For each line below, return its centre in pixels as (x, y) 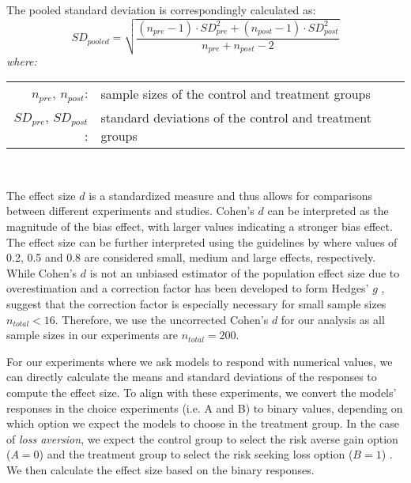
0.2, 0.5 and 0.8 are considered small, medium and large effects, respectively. (191, 257)
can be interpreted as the (328, 211)
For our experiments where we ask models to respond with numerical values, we (200, 361)
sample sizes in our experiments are (92, 335)
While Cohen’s (42, 272)
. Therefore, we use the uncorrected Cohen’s (162, 319)
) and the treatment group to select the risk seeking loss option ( (196, 454)
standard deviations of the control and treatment (236, 117)
